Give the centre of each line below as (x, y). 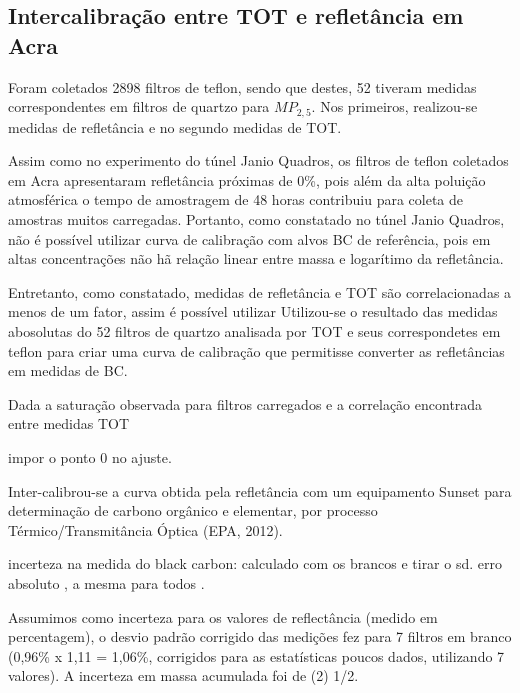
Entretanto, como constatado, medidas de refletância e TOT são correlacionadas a (260, 291)
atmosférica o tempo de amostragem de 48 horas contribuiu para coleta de (235, 199)
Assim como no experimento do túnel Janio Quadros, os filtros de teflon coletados (258, 160)
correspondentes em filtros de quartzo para (139, 106)
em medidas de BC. (68, 370)
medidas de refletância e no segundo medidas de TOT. (175, 126)
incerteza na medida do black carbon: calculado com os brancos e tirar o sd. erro (255, 563)
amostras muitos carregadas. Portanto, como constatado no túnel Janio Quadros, (256, 219)
